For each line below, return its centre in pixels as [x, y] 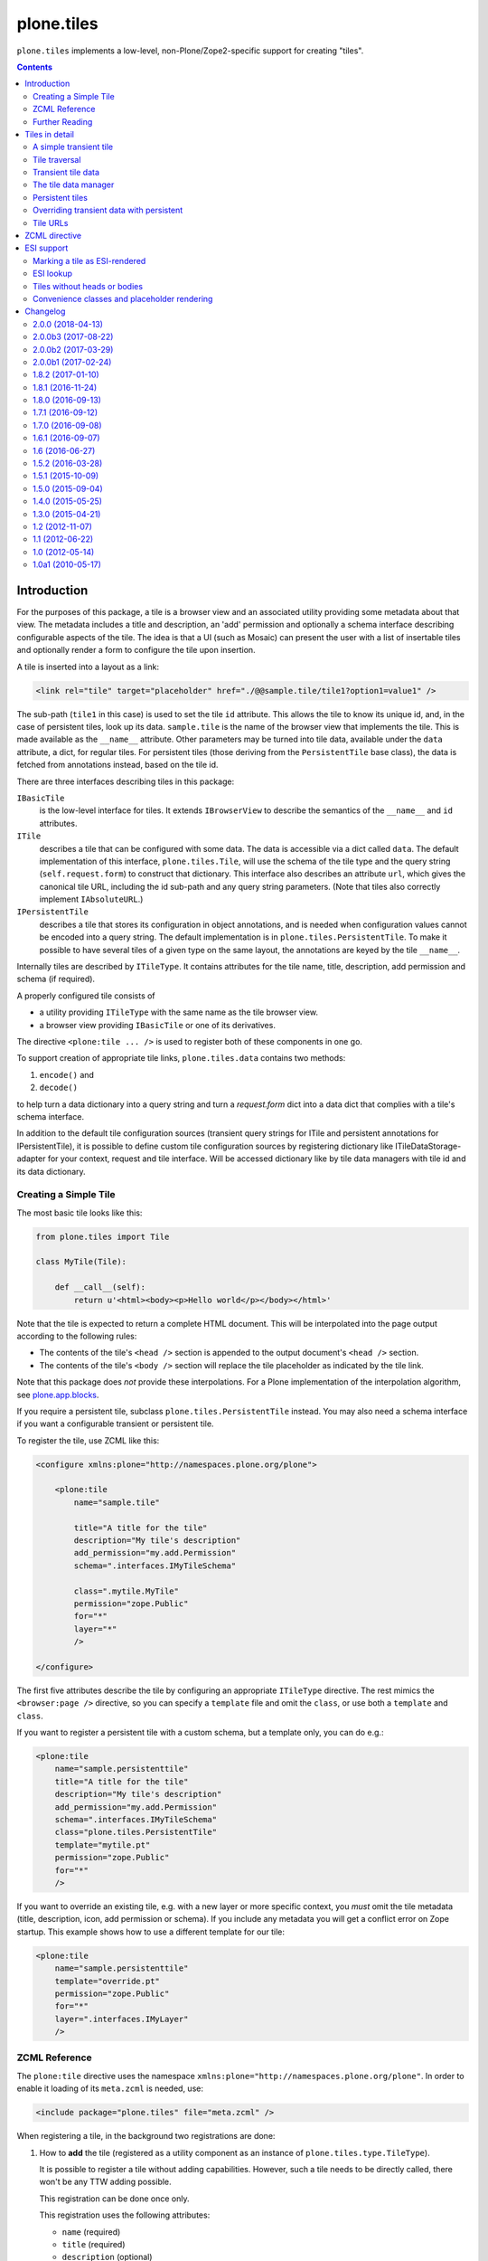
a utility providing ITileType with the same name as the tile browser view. [178, 1012]
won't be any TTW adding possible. [105, 2182]
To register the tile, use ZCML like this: [88, 1440]
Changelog [45, 311]
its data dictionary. [51, 1171]
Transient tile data [66, 173]
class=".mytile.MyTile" [127, 1591]
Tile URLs [51, 222]
